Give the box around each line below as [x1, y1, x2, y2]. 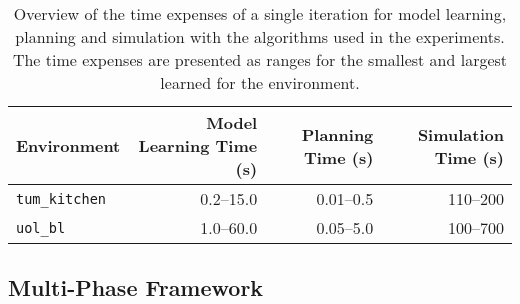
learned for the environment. [160, 71, 360, 94]
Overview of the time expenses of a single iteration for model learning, [13, 2, 507, 25]
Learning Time [138, 134, 258, 157]
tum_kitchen [16, 190, 107, 207]
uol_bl [16, 219, 66, 236]
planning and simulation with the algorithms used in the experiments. [15, 25, 505, 48]
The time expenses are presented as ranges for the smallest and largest [12, 48, 508, 71]
